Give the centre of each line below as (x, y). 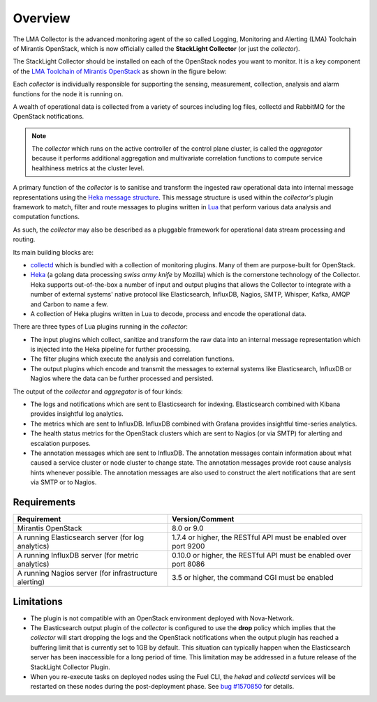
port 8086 (188, 564)
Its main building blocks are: (53, 252)
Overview (42, 18)
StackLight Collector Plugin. (71, 667)
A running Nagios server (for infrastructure (87, 574)
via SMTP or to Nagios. (64, 482)
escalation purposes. (60, 443)
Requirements (44, 502)
